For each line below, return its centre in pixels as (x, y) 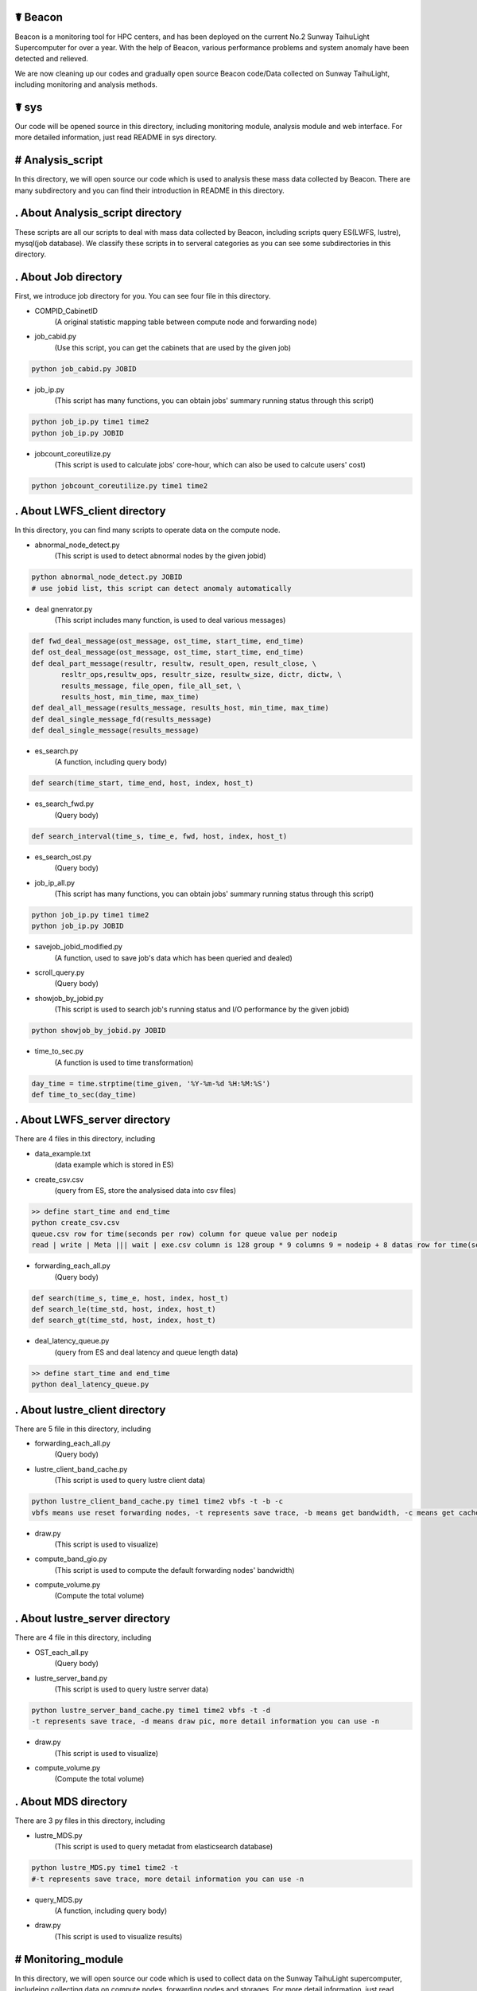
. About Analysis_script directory (98, 213)
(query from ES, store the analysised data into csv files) (145, 1191)
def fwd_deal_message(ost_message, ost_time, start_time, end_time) (168, 641)
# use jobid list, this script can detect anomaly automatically (161, 588)
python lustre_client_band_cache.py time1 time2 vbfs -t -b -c (157, 1502)
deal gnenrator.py (64, 608)
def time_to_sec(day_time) (84, 1094)
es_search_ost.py (63, 857)
